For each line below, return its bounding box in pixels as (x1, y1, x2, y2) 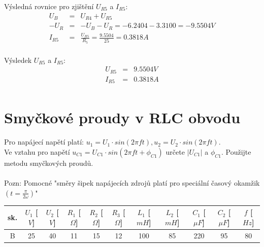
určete (166, 146, 185, 157)
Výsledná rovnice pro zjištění (4, 1, 94, 11)
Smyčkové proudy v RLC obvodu (4, 107, 241, 128)
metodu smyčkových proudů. (4, 157, 93, 168)
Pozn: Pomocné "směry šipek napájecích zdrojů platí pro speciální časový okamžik (4, 178, 260, 188)
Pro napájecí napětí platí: (4, 136, 84, 147)
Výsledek (4, 54, 32, 65)
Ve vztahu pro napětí (4, 146, 70, 157)
